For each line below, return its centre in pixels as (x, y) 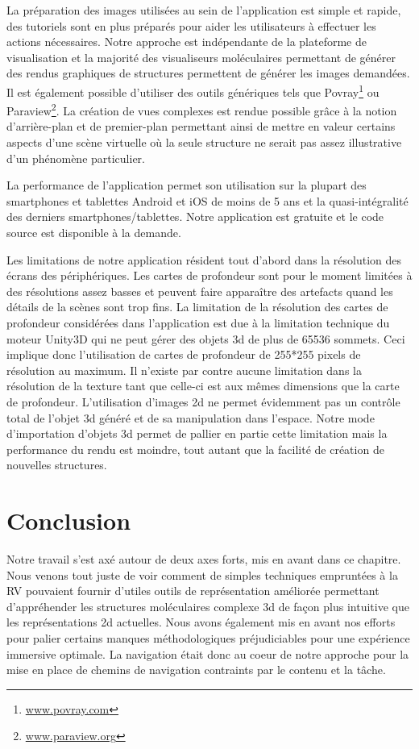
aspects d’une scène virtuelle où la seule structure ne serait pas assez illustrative (204, 142)
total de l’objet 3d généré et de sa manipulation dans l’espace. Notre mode (191, 417)
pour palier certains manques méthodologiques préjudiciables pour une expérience (208, 638)
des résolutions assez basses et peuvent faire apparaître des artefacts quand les (200, 291)
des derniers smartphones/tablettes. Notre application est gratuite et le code (195, 216)
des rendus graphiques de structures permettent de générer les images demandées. (208, 73)
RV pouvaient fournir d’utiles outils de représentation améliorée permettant (193, 591)
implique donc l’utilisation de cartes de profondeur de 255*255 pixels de (184, 354)
